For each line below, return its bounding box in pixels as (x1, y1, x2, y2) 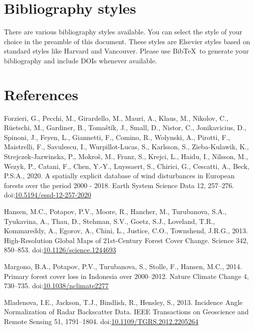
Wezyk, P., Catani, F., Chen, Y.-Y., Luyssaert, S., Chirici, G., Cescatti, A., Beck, (4, 161, 250, 171)
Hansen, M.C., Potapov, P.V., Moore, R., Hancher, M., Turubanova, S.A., (4, 206, 227, 216)
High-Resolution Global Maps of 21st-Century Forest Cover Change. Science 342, (4, 235, 249, 245)
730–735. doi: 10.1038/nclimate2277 (4, 280, 109, 291)
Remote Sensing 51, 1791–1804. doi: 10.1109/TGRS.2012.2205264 (4, 316, 198, 326)
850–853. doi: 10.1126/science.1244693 (4, 245, 116, 255)
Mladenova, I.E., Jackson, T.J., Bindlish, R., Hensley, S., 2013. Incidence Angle (4, 297, 243, 307)
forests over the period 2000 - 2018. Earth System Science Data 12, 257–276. (4, 180, 234, 190)
